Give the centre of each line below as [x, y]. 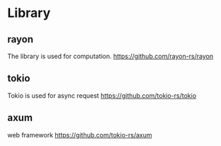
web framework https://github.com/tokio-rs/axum [80, 135]
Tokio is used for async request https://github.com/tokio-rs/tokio [102, 95]
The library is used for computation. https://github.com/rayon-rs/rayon [110, 56]
